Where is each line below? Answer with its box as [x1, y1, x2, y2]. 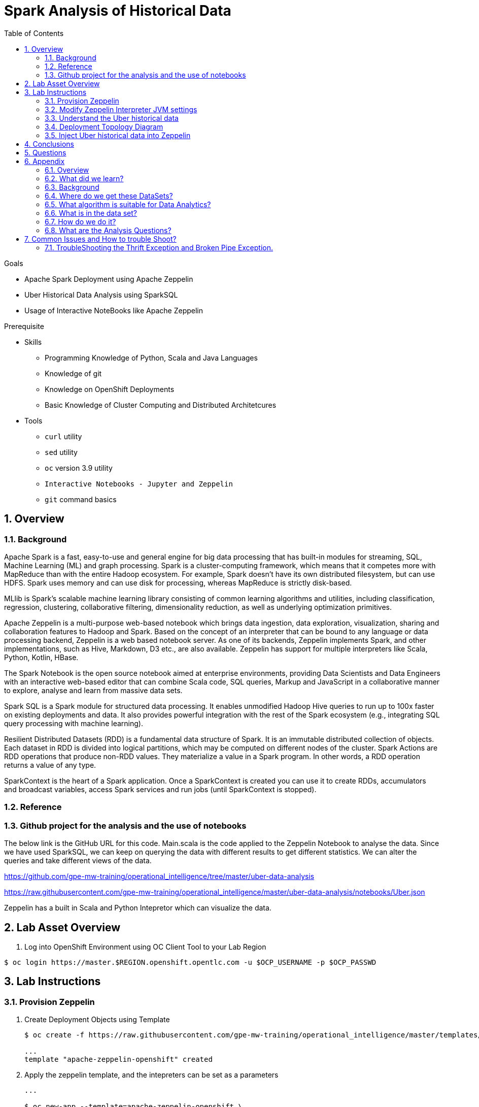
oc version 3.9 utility [45, 463, 113, 472]
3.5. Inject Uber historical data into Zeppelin [45, 131, 191, 140]
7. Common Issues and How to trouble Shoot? [24, 234, 177, 243]
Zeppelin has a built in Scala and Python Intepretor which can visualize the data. [4, 903, 271, 913]
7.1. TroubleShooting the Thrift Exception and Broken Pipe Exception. [45, 243, 273, 252]
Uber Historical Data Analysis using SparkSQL [24, 290, 178, 299]
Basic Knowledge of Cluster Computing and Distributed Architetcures [45, 400, 277, 409]
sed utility [45, 447, 78, 457]
